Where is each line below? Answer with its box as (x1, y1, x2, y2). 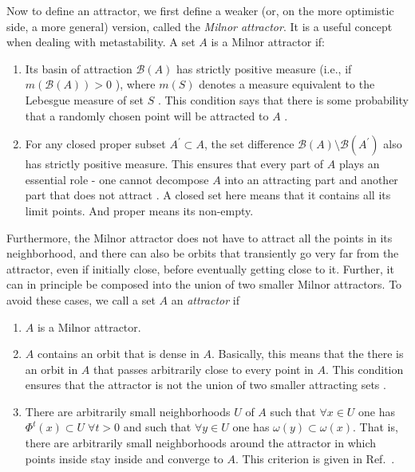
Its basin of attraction (25, 60, 132, 77)
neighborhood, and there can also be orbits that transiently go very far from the (6, 245, 399, 262)
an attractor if (171, 291, 239, 308)
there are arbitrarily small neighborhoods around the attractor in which (25, 435, 377, 451)
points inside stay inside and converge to (25, 450, 223, 466)
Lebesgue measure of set (25, 91, 144, 108)
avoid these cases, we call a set (6, 291, 156, 308)
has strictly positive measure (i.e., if (176, 60, 352, 77)
